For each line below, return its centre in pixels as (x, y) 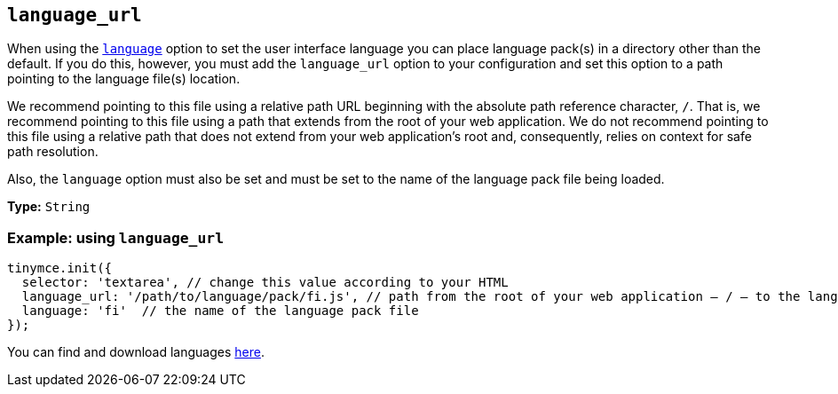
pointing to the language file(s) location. (124, 79)
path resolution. (53, 152)
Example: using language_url (116, 237)
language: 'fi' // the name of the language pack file (220, 311)
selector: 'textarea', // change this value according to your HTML (265, 283)
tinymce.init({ (60, 268)
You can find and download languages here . (136, 352)
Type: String (49, 207)
